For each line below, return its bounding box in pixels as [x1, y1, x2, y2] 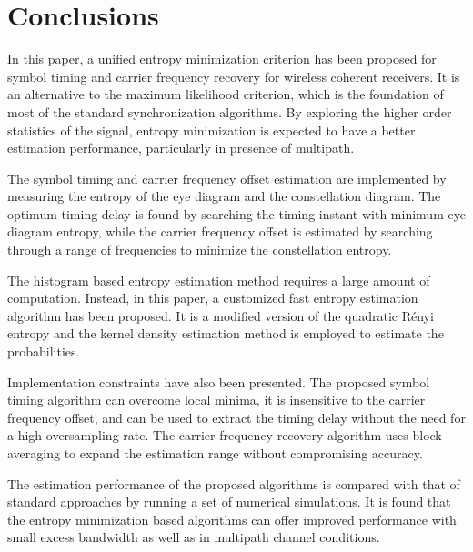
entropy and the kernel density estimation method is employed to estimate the [7, 324, 444, 343]
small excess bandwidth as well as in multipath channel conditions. [7, 527, 380, 547]
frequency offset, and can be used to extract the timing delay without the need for [7, 407, 466, 427]
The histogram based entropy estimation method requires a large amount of [7, 270, 430, 289]
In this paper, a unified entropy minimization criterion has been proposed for [7, 49, 437, 68]
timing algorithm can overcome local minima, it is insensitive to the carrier [7, 390, 426, 409]
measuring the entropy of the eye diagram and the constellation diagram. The [7, 186, 441, 206]
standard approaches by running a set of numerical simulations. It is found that [7, 492, 451, 511]
